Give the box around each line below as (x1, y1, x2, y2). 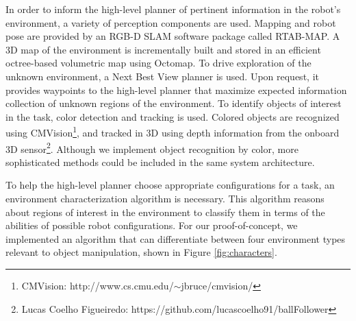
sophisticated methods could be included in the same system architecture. (5, 154, 315, 169)
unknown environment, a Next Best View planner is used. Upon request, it (5, 69, 319, 83)
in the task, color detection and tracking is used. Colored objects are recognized (5, 109, 340, 123)
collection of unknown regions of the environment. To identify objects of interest (5, 96, 342, 110)
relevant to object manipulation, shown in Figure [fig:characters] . (5, 245, 277, 259)
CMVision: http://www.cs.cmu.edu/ (21, 278, 174, 292)
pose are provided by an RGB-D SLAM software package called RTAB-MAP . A (5, 29, 340, 43)
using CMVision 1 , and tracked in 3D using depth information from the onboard (5, 123, 340, 139)
